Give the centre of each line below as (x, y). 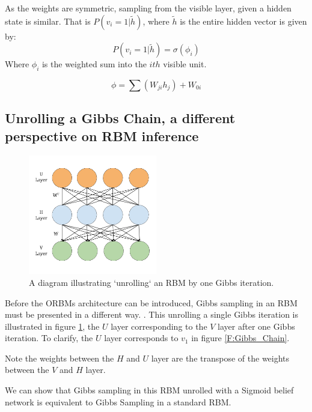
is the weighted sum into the (94, 64)
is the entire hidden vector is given (243, 21)
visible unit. (185, 64)
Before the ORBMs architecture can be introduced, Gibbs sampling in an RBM (151, 302)
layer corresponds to (141, 338)
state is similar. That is (48, 21)
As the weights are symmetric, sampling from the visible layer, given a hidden (148, 8)
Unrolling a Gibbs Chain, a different (120, 118)
